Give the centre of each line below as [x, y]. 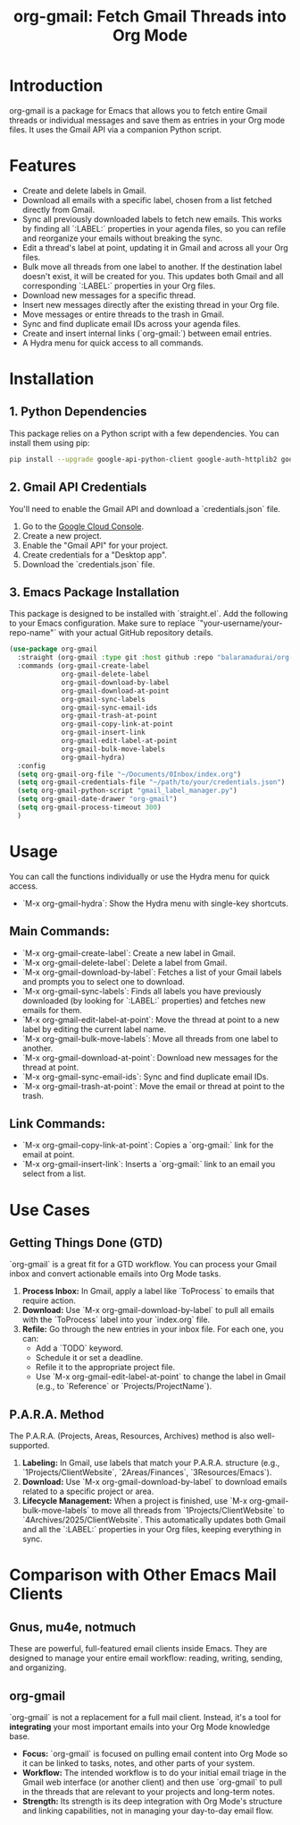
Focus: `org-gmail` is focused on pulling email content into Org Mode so [155, 1753]
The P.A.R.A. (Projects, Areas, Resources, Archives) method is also [132, 1436]
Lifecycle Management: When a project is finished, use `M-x [135, 1501]
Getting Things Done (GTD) [86, 1243]
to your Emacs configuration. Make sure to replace [102, 623]
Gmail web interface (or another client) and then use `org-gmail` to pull [152, 1782]
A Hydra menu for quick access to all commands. [112, 343]
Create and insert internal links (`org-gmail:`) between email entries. [147, 333]
